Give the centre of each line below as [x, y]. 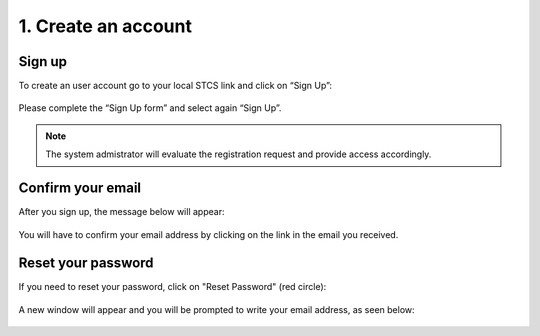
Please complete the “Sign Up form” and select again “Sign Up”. [150, 108]
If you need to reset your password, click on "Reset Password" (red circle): [172, 287]
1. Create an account [105, 26]
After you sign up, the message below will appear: [121, 212]
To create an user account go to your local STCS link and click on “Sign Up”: [175, 86]
